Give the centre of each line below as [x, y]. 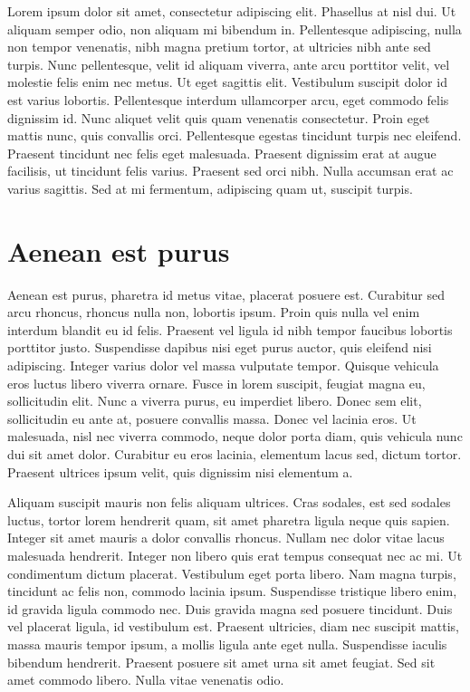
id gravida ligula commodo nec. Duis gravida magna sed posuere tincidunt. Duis [230, 608]
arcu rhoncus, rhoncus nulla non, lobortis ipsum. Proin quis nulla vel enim [214, 312]
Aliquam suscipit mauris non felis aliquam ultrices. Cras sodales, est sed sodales [229, 502]
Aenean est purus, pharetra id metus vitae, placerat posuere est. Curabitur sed [226, 294]
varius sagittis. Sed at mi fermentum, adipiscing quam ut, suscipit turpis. [210, 188]
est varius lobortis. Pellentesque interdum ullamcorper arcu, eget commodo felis [228, 99]
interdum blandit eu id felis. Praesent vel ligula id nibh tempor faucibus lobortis [230, 329]
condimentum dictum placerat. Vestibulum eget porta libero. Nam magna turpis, [232, 573]
